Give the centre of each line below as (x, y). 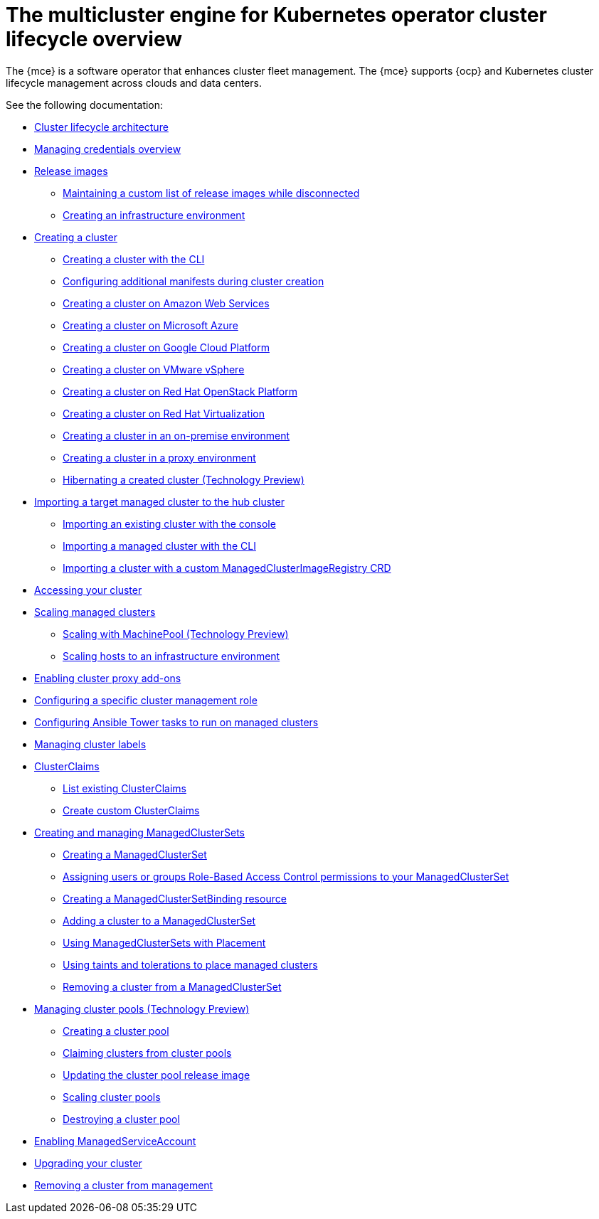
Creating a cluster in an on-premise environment (176, 435)
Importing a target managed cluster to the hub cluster (159, 501)
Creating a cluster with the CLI (134, 259)
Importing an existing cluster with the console (169, 523)
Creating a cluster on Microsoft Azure (150, 325)
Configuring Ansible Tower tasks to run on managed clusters (176, 722)
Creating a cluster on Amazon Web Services (166, 303)
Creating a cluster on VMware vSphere (154, 369)
